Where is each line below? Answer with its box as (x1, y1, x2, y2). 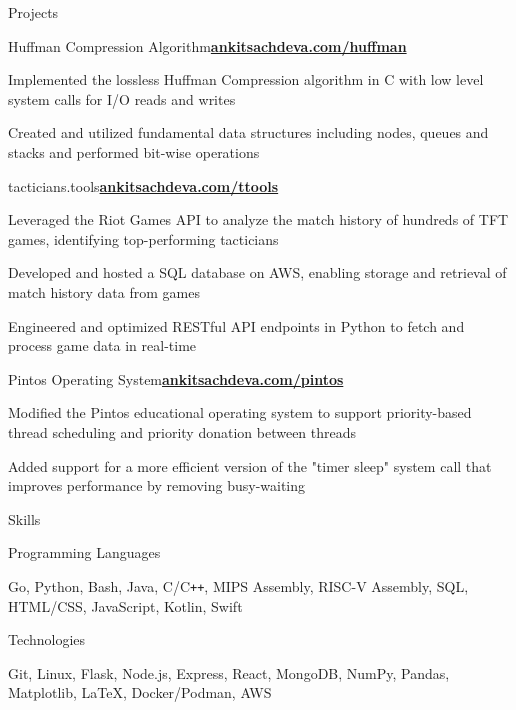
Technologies (8, 629, 86, 650)
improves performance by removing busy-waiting (8, 475, 306, 496)
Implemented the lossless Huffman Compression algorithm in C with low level (8, 69, 484, 90)
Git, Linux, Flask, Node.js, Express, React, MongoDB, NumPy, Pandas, (8, 662, 450, 683)
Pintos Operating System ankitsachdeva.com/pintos (8, 368, 344, 389)
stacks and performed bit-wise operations (8, 141, 260, 162)
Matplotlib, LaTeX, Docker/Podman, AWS (8, 682, 272, 703)
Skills (8, 508, 41, 529)
